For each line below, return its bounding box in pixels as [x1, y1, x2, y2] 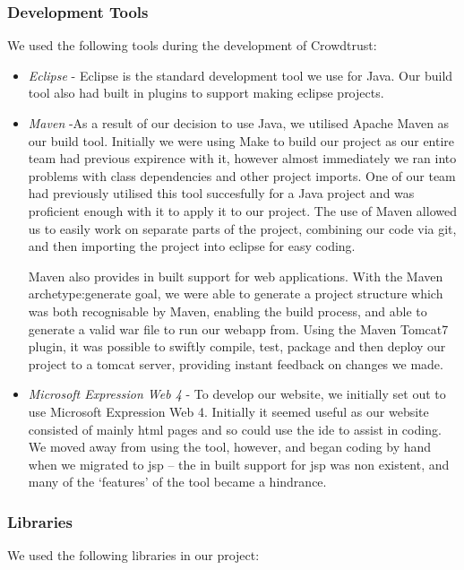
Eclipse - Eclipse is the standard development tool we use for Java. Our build [28, 65, 453, 84]
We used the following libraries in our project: [7, 546, 260, 565]
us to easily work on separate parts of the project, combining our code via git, [28, 219, 457, 237]
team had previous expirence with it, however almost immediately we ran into [28, 149, 457, 168]
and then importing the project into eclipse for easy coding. [28, 237, 356, 255]
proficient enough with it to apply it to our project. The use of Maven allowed [28, 201, 457, 220]
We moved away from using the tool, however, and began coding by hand [28, 437, 432, 456]
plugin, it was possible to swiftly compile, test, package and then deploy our [28, 337, 446, 356]
